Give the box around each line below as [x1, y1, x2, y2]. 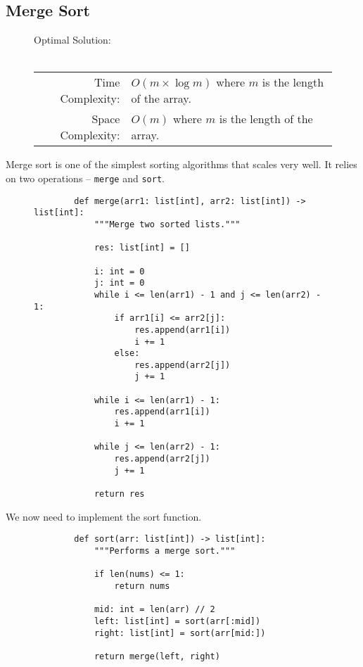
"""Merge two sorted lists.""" [94, 219, 241, 229]
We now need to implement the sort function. [6, 509, 202, 523]
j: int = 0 [94, 278, 145, 288]
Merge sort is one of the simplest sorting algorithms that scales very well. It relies [6, 157, 357, 172]
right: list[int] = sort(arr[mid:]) [94, 628, 266, 638]
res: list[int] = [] [94, 243, 190, 253]
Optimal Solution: [34, 32, 111, 47]
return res [94, 489, 145, 500]
